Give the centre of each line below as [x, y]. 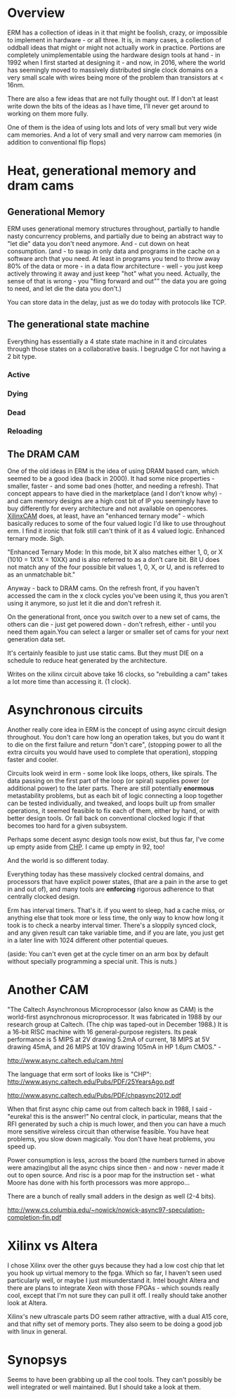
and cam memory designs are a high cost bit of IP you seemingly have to [113, 501]
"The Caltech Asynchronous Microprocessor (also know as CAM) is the [111, 1010]
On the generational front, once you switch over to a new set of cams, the [114, 617]
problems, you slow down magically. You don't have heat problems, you [111, 1139]
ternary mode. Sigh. [36, 539]
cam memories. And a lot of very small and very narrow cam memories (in [114, 135]
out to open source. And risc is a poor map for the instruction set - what [111, 1175]
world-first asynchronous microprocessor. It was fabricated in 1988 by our [115, 1017]
